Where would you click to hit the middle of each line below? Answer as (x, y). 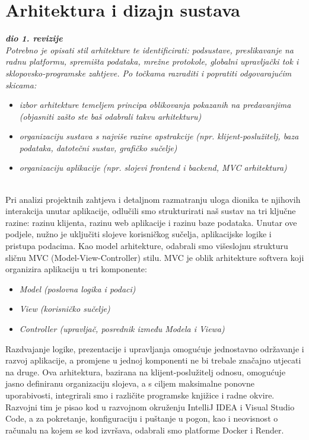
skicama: (21, 85)
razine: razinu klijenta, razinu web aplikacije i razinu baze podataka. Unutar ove (151, 222)
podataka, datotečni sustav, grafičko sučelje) (98, 147)
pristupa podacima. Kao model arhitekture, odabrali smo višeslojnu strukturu (147, 246)
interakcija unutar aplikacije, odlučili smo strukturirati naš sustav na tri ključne (151, 211)
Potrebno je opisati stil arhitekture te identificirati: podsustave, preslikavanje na (149, 50)
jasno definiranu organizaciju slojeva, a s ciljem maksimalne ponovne (130, 383)
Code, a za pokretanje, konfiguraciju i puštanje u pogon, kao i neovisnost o (142, 418)
